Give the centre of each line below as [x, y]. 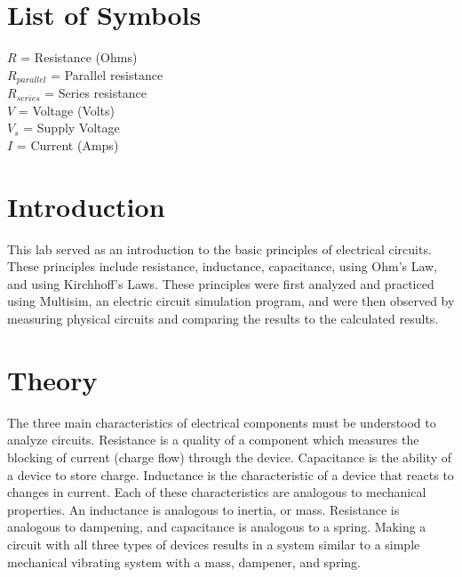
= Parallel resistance [107, 74]
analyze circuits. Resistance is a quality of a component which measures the [213, 440]
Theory [52, 379]
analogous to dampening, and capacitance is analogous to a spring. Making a [217, 527]
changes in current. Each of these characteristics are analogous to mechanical [217, 492]
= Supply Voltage [72, 128]
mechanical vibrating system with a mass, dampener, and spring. [184, 561]
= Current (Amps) [68, 144]
